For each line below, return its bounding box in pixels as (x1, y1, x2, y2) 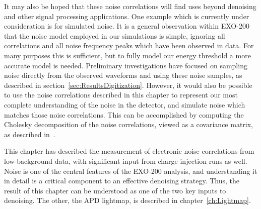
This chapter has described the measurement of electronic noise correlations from (4, 146, 254, 156)
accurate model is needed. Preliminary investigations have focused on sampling (4, 60, 247, 70)
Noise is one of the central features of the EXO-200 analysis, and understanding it (4, 165, 257, 176)
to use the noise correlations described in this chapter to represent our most (4, 89, 238, 100)
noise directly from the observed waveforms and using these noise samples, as (4, 70, 242, 80)
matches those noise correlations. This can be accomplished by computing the (4, 109, 244, 120)
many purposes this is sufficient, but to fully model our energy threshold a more (4, 50, 251, 60)
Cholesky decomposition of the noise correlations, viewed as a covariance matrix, (4, 119, 253, 130)
